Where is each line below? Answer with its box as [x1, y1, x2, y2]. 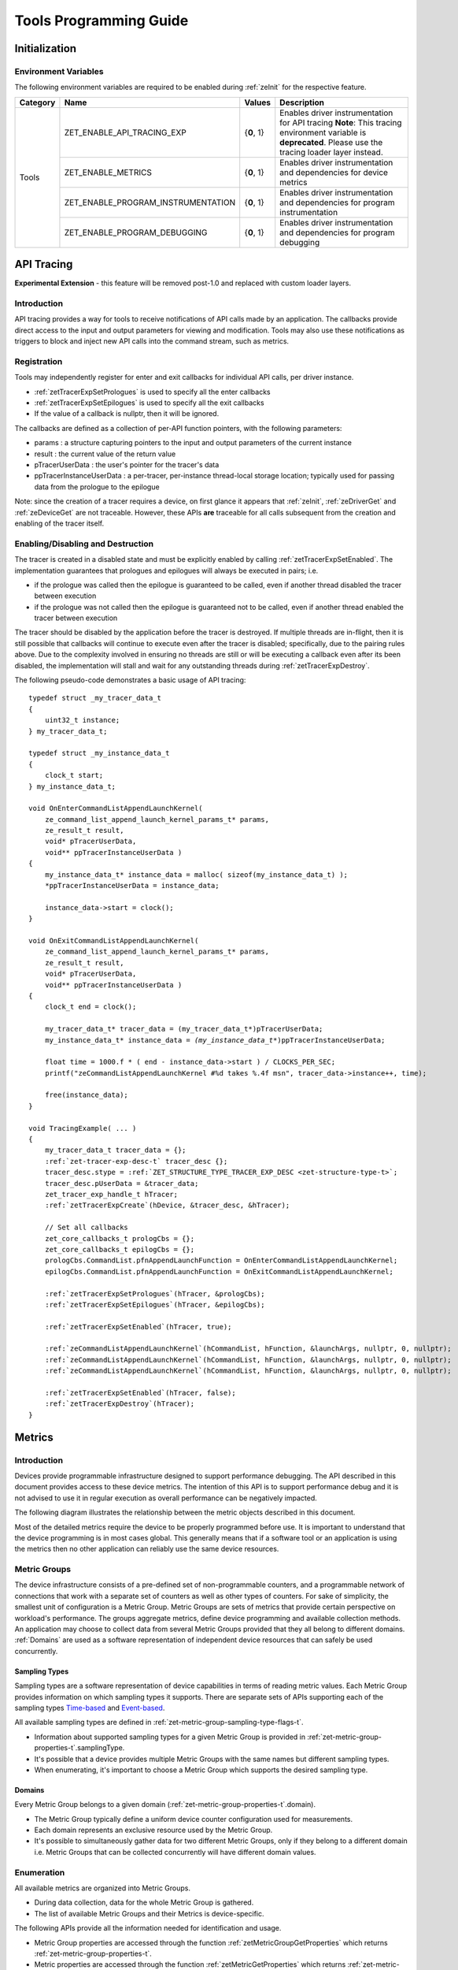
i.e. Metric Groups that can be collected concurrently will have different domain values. [34, 1847, 316, 1857]
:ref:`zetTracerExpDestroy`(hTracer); [44, 1399, 195, 1408]
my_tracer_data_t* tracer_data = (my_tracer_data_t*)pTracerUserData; [44, 1024, 323, 1034]
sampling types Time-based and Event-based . [14, 1703, 165, 1712]
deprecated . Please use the [279, 136, 383, 147]
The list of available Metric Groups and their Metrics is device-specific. [34, 1909, 264, 1918]
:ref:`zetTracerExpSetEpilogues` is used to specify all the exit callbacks [34, 398, 264, 407]
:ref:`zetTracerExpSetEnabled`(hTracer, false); [44, 1388, 236, 1398]
